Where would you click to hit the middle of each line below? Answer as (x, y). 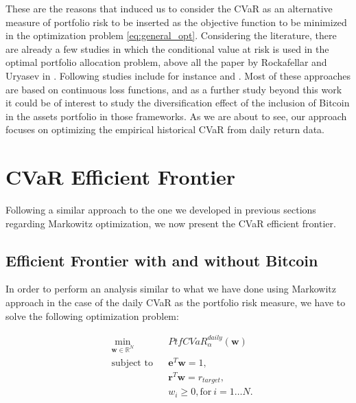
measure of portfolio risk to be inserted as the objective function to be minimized (176, 22)
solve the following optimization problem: (92, 315)
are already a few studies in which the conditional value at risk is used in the (167, 48)
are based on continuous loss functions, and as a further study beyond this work (174, 89)
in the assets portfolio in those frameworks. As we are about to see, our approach (176, 116)
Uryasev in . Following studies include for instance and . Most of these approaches (178, 75)
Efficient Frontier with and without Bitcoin (162, 260)
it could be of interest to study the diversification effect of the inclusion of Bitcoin (178, 103)
